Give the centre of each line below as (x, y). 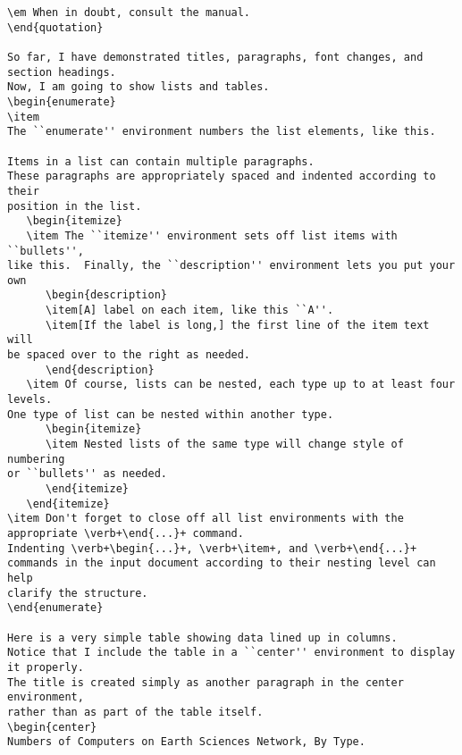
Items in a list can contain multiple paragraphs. (161, 161)
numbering (36, 459)
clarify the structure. (78, 593)
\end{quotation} (55, 27)
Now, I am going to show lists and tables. (139, 87)
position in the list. (75, 206)
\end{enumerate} (55, 608)
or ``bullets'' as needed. (87, 474)
